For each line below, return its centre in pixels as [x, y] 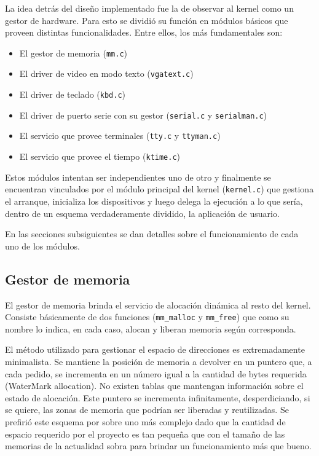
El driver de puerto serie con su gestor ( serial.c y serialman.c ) [143, 115]
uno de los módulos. [42, 246]
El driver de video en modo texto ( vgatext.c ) [106, 73]
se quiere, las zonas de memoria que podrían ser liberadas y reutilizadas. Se [147, 410]
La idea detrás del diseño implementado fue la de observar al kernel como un [149, 8]
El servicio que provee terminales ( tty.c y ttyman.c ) [120, 136]
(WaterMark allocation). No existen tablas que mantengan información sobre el [154, 386]
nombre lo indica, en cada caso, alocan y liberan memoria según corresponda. [151, 328]
